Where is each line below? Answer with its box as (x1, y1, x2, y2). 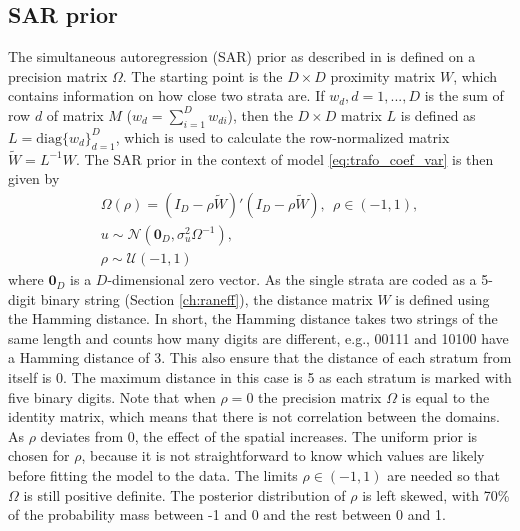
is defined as (400, 104, 476, 125)
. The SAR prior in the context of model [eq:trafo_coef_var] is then (75, 148, 494, 169)
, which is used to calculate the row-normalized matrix (115, 126, 450, 147)
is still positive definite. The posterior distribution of (23, 484, 346, 505)
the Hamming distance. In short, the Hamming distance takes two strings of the (8, 308, 498, 329)
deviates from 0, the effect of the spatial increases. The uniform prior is (40, 425, 478, 446)
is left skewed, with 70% (362, 484, 510, 505)
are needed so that (387, 465, 501, 486)
